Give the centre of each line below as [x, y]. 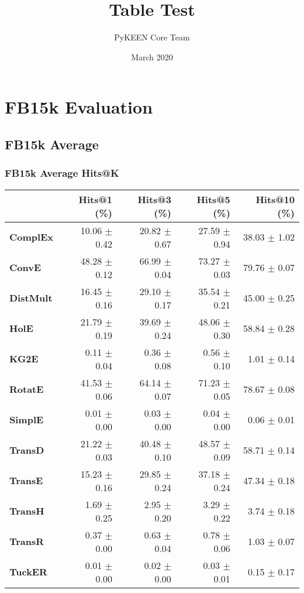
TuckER [28, 572]
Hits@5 [213, 199]
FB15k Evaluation [79, 107]
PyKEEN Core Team [152, 37]
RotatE [27, 389]
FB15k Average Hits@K [62, 173]
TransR [27, 541]
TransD [27, 450]
